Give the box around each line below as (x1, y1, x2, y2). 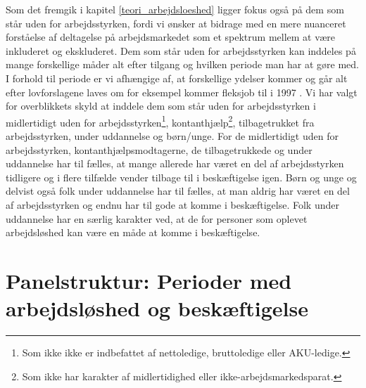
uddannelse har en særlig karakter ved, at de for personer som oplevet (6, 211, 308, 226)
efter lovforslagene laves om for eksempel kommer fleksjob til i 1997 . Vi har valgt (6, 84, 358, 99)
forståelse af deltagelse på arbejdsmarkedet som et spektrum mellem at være (6, 30, 336, 44)
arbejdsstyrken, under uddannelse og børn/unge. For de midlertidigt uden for (6, 129, 339, 143)
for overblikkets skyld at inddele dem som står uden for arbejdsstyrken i (6, 98, 316, 113)
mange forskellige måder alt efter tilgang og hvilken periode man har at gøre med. (6, 57, 359, 72)
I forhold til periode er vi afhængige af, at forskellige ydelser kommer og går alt (6, 70, 348, 85)
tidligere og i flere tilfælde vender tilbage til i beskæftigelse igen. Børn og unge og (6, 169, 357, 184)
